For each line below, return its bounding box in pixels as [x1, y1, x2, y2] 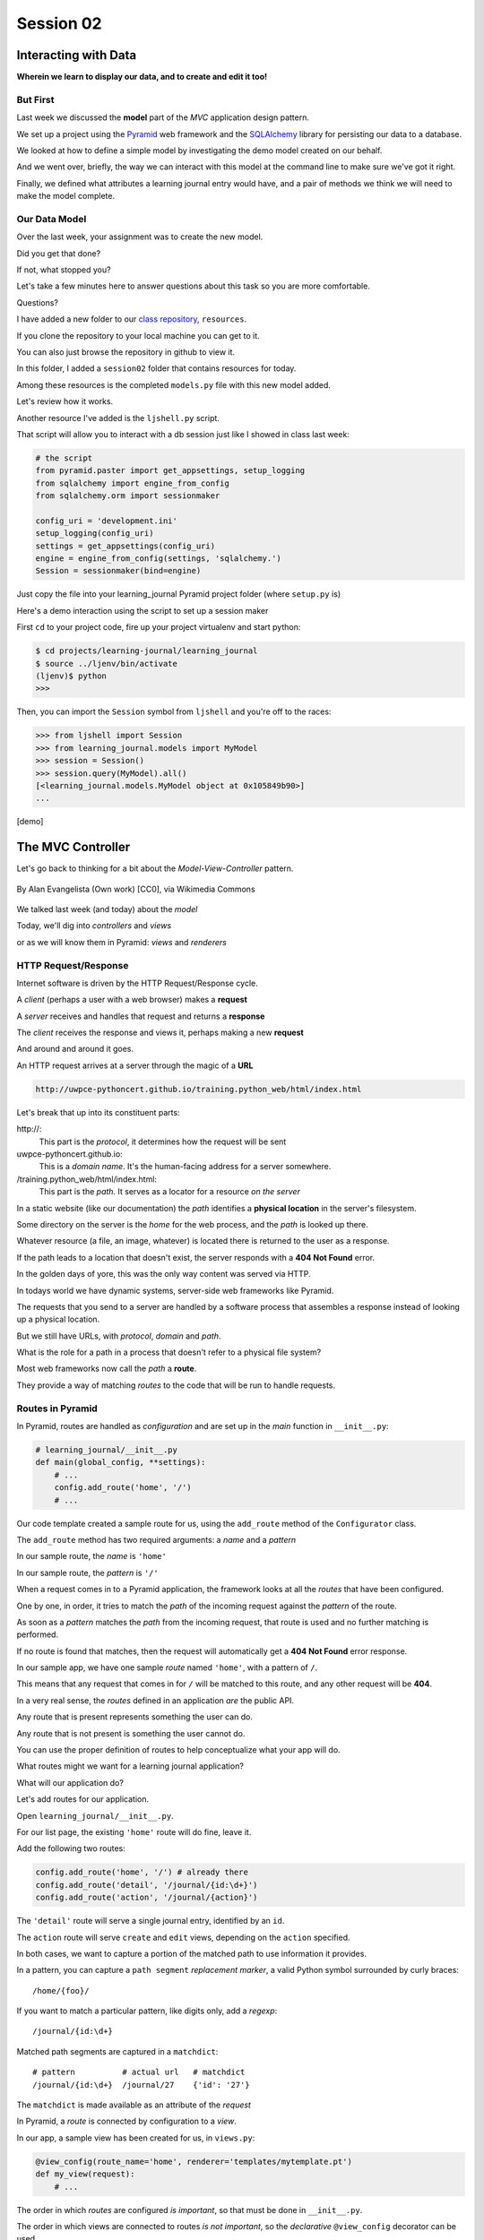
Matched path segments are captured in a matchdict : [16, 2046, 219, 2056]
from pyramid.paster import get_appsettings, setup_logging [35, 466, 306, 476]
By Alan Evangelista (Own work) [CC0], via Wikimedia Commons [16, 883, 255, 894]
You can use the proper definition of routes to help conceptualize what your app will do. [16, 1745, 341, 1755]
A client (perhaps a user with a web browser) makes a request [16, 995, 248, 1005]
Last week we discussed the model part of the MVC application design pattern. [16, 112, 309, 123]
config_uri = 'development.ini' [35, 515, 178, 526]
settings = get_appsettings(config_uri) [35, 540, 215, 551]
